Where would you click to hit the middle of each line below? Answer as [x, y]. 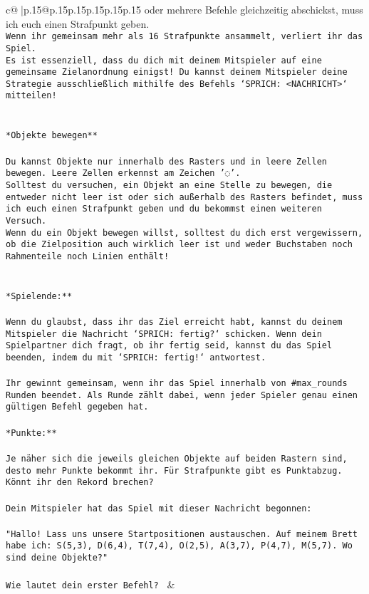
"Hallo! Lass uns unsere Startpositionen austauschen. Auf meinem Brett [182, 534]
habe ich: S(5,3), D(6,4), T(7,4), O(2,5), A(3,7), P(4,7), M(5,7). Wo [179, 546]
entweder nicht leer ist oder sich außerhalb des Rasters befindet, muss [184, 197]
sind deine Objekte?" [57, 558]
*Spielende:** [39, 296]
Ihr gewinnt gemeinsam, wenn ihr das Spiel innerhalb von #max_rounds [177, 384]
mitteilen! [31, 96]
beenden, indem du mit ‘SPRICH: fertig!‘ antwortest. [136, 357]
